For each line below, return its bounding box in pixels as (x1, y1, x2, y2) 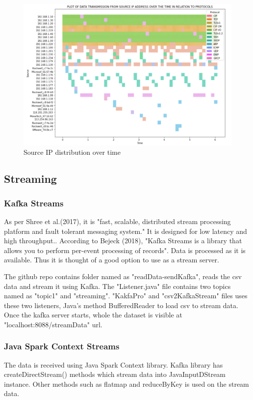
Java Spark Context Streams (4, 340, 120, 352)
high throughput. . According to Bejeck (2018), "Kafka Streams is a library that (4, 235, 242, 246)
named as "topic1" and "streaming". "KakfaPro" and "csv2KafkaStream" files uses (4, 290, 248, 301)
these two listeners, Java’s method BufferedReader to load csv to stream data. (4, 300, 238, 310)
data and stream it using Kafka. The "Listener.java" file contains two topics (4, 281, 231, 291)
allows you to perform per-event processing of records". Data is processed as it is (4, 245, 246, 255)
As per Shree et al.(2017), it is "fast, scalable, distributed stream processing (4, 216, 231, 226)
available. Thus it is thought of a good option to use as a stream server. (4, 255, 219, 265)
